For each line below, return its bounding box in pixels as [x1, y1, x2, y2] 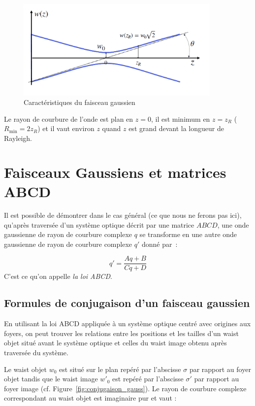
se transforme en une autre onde [139, 229, 237, 239]
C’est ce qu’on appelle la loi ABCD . [4, 271, 112, 281]
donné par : [141, 238, 178, 249]
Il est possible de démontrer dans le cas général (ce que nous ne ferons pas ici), [4, 209, 242, 220]
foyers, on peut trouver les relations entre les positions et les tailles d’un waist [4, 328, 239, 338]
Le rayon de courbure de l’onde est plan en [4, 113, 133, 124]
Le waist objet [4, 364, 47, 374]
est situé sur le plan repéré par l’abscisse [59, 364, 181, 374]
